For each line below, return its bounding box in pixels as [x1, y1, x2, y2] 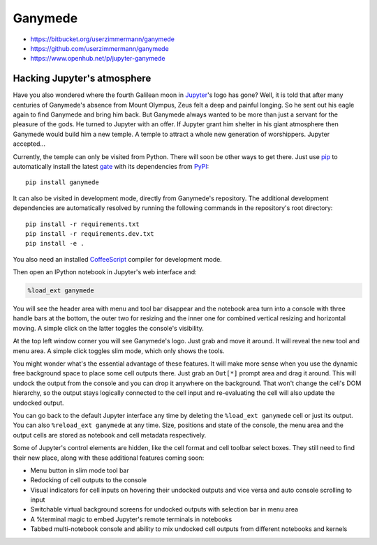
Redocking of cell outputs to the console [30, 476, 147, 484]
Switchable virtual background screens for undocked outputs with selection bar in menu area [30, 505, 299, 514]
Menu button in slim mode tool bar [30, 466, 129, 475]
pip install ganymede [25, 179, 99, 186]
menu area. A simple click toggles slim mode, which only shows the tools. [13, 346, 225, 355]
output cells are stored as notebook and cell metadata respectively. [13, 431, 207, 439]
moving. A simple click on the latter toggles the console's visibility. [13, 324, 204, 332]
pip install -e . [25, 239, 84, 248]
